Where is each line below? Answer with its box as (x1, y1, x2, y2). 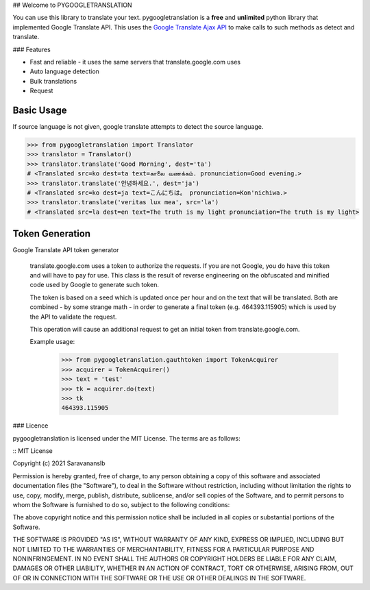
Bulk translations (29, 77, 77, 85)
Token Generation (12, 228, 91, 240)
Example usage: (29, 338, 75, 346)
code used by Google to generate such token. (29, 281, 160, 289)
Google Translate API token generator (12, 246, 119, 254)
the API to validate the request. (29, 312, 117, 321)
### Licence (12, 421, 49, 430)
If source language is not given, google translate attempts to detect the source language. (12, 123, 264, 131)
